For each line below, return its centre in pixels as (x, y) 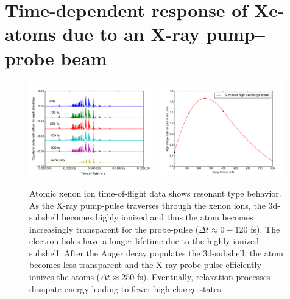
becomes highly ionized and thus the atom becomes (157, 217)
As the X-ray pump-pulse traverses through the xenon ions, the (147, 205)
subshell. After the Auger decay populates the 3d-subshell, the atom (156, 252)
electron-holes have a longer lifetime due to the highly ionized (144, 241)
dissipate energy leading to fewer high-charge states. (126, 288)
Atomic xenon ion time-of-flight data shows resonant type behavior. (155, 193)
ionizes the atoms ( (65, 277)
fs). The (265, 229)
